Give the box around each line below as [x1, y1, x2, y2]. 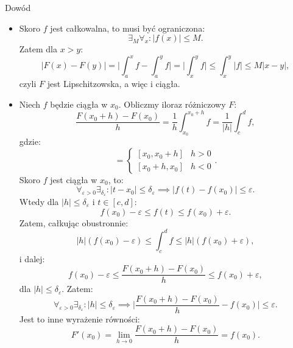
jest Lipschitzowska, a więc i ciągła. [47, 77, 180, 90]
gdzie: [19, 134, 41, 147]
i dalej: [19, 252, 45, 265]
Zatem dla [19, 43, 58, 55]
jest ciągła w [50, 173, 97, 186]
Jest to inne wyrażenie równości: [19, 312, 140, 325]
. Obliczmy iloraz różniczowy [118, 97, 226, 110]
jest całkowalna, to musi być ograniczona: [50, 21, 205, 34]
